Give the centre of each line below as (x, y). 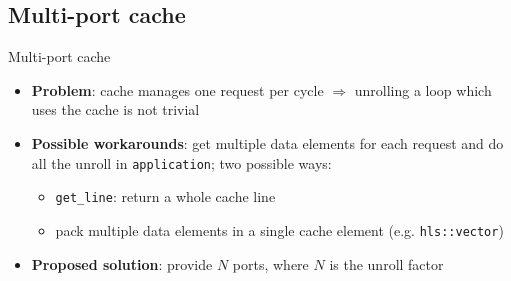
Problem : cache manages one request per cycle (177, 89)
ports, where (270, 263)
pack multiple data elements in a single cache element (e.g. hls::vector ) (279, 229)
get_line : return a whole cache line (165, 196)
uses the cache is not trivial (115, 109)
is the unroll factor (386, 263)
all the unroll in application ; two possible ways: (181, 162)
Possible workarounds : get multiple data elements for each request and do (267, 142)
